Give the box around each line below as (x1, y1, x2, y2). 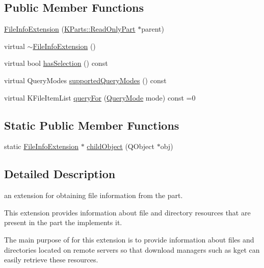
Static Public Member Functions (4, 117, 179, 133)
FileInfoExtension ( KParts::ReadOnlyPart (4, 23, 136, 34)
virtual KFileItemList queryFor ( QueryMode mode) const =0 (4, 92, 196, 103)
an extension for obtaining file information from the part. (4, 190, 183, 201)
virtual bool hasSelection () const (4, 58, 108, 68)
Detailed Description (4, 166, 116, 182)
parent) (141, 23, 164, 34)
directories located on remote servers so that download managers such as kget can (4, 244, 260, 255)
